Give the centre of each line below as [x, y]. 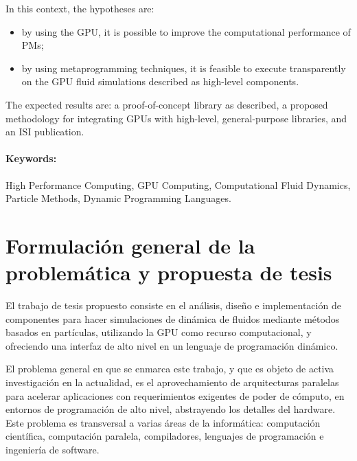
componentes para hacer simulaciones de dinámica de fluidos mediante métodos [173, 318]
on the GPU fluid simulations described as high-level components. [160, 81]
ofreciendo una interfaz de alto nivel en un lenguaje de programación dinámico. [172, 345]
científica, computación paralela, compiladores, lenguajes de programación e [165, 436]
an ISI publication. [45, 132]
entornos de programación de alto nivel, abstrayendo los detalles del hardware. [171, 409]
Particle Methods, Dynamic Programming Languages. [118, 198]
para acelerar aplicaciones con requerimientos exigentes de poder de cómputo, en [175, 395]
